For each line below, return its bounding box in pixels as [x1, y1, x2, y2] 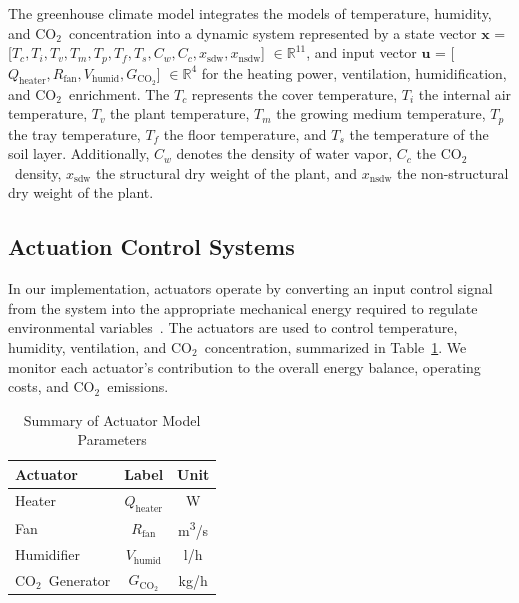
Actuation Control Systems [8, 231, 295, 262]
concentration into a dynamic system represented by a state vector [68, 22, 477, 43]
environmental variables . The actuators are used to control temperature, [8, 317, 458, 338]
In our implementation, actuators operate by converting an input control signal [8, 278, 493, 299]
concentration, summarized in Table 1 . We [204, 336, 467, 357]
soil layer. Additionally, [8, 143, 150, 164]
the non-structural [397, 162, 509, 183]
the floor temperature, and [163, 123, 327, 144]
